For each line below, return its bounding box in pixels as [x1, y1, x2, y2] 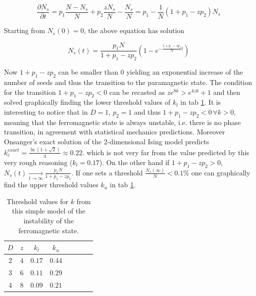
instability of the [23, 215, 74, 225]
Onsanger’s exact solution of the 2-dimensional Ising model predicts [4, 136, 209, 147]
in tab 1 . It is [180, 97, 221, 107]
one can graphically [191, 167, 251, 177]
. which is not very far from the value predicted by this [82, 147, 250, 157]
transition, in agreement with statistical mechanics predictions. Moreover [4, 127, 225, 137]
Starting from [4, 25, 45, 36]
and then [213, 86, 241, 97]
